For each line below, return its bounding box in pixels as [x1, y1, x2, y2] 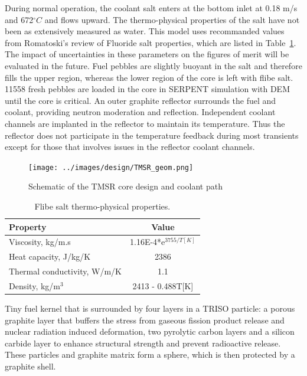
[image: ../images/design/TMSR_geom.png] [28, 163, 194, 172]
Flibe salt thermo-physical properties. [34, 200, 171, 212]
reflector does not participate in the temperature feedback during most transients [5, 129, 299, 141]
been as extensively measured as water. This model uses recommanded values [5, 25, 285, 37]
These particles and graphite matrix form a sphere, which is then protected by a [5, 348, 295, 361]
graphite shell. [5, 360, 56, 372]
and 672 [5, 13, 34, 25]
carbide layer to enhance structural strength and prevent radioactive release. [5, 336, 281, 349]
